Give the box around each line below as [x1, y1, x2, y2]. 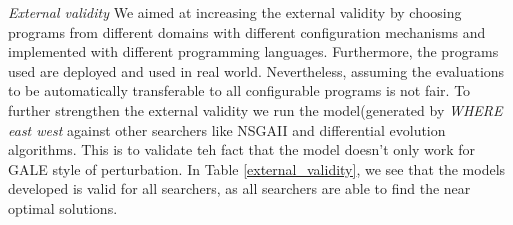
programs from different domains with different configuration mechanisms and [8, 21, 486, 42]
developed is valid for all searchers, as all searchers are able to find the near [8, 178, 471, 199]
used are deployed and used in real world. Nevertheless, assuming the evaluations [8, 60, 505, 81]
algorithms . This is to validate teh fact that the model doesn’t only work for [8, 139, 476, 160]
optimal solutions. [8, 197, 118, 218]
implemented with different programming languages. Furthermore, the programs [8, 41, 499, 62]
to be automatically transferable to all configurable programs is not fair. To [8, 80, 471, 101]
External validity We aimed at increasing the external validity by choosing [8, 2, 462, 22]
